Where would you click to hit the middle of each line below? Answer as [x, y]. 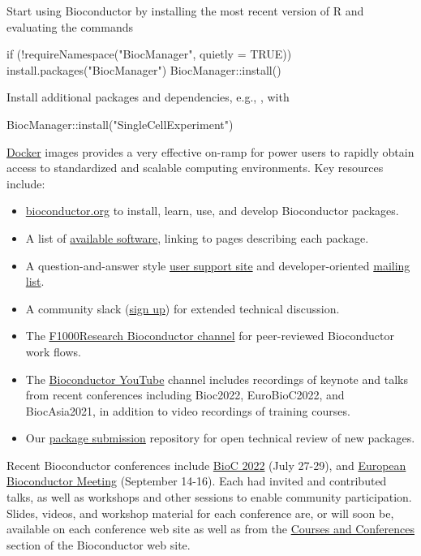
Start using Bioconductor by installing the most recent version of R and [185, 11]
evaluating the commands [70, 26]
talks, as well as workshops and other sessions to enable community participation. [209, 497]
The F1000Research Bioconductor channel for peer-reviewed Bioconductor [210, 336]
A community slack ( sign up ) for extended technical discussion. [183, 308]
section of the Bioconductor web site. [99, 544]
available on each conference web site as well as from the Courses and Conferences [210, 529]
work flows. [53, 351]
